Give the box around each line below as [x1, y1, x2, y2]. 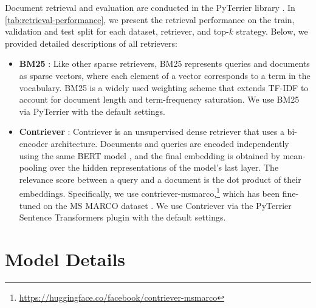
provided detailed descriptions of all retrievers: [5, 36, 177, 49]
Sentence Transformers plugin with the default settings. [19, 211, 226, 224]
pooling [19, 161, 47, 174]
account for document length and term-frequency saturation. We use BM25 [19, 93, 300, 106]
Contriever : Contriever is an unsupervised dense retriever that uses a [19, 125, 284, 138]
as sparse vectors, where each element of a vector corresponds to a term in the [19, 69, 311, 81]
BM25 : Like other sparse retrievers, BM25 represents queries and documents [19, 57, 310, 70]
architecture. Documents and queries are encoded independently [50, 137, 289, 149]
